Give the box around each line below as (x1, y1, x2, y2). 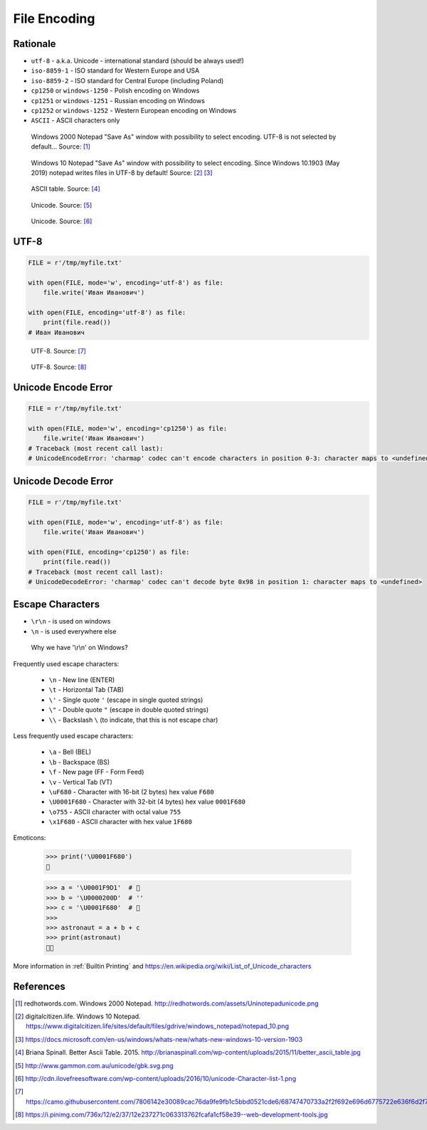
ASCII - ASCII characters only (31, 116, 120, 124)
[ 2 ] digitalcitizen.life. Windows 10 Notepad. (15, 1012, 142, 1020)
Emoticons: (13, 833, 46, 842)
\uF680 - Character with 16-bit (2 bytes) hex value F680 (48, 787, 214, 796)
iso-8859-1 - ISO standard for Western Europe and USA (31, 66, 199, 75)
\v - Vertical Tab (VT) (48, 777, 113, 786)
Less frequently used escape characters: (13, 731, 134, 740)
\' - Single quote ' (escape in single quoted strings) (48, 695, 204, 704)
